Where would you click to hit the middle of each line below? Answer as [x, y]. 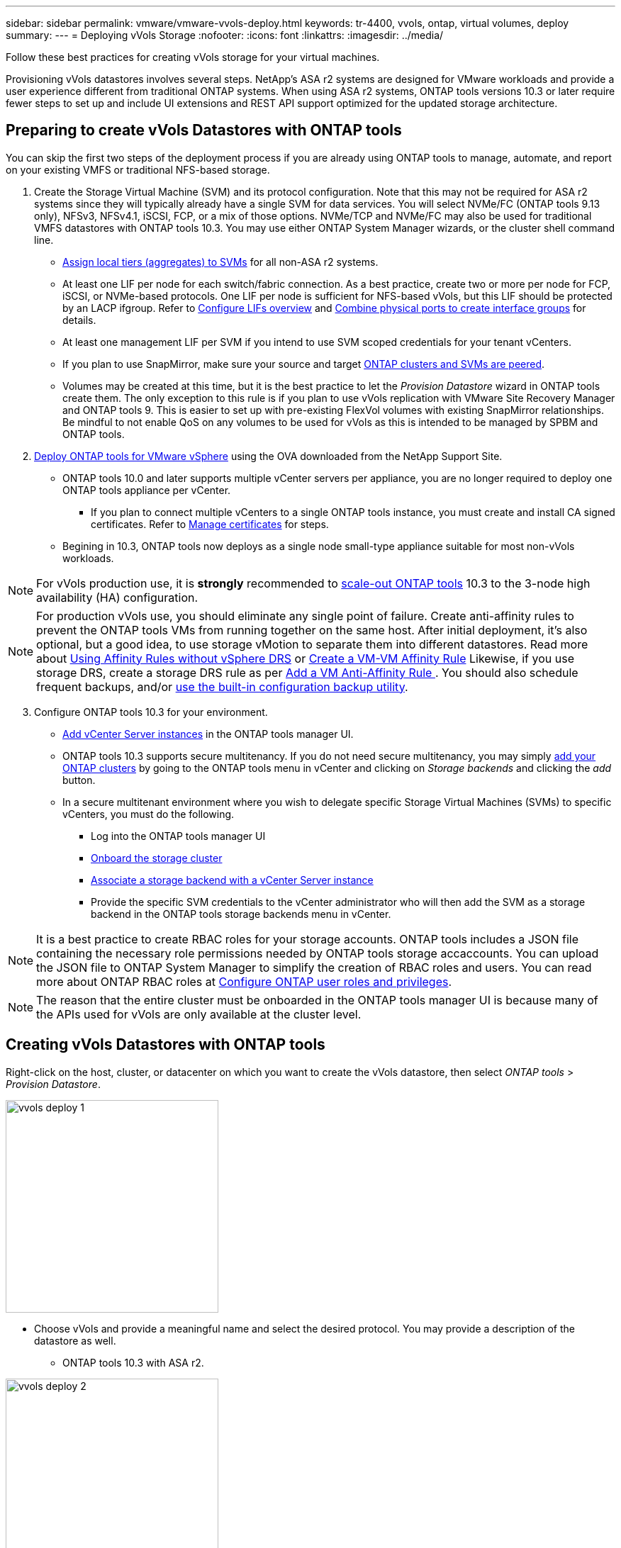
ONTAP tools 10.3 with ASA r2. [133, 1362]
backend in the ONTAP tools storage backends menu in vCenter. [241, 914]
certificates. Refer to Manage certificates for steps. [210, 524]
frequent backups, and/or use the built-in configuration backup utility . [222, 686]
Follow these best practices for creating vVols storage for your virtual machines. [193, 57]
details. [79, 320]
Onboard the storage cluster [157, 858]
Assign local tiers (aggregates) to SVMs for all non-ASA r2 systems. [220, 262]
